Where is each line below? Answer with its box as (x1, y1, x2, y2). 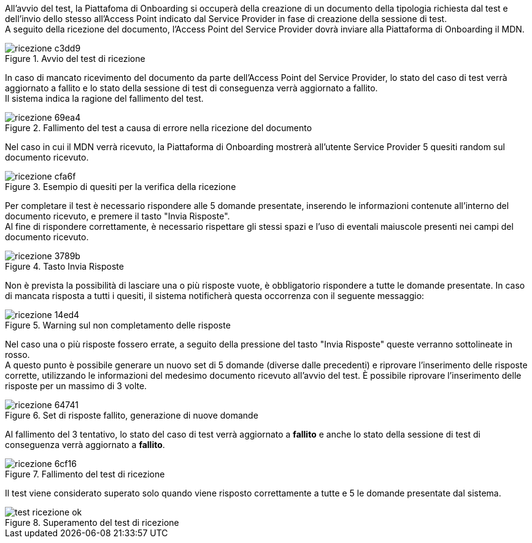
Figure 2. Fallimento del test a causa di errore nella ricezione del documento (5, 123, 312, 133)
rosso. (5, 349, 30, 360)
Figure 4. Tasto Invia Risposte (5, 261, 124, 271)
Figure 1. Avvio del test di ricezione (5, 53, 145, 64)
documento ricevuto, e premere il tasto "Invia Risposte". (5, 211, 230, 221)
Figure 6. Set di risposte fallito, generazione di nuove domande (5, 410, 258, 420)
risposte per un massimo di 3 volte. (5, 381, 147, 391)
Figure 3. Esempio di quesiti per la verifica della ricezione (5, 181, 236, 192)
